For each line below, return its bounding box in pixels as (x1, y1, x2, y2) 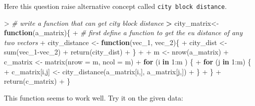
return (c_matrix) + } (4, 76, 70, 86)
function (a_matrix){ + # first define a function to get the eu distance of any (4, 27, 243, 38)
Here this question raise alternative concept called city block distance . (4, 1, 227, 11)
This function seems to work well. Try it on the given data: (4, 92, 183, 103)
